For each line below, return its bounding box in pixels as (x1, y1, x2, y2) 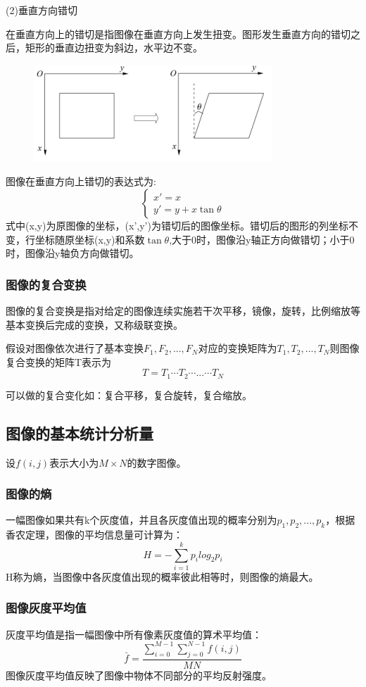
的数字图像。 (127, 455, 187, 469)
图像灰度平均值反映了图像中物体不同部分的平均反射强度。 (6, 667, 272, 682)
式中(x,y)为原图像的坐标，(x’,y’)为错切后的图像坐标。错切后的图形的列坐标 (6, 218, 348, 232)
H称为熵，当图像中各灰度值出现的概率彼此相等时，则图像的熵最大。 (6, 569, 319, 584)
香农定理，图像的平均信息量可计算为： (6, 527, 183, 542)
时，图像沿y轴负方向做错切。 (6, 246, 139, 260)
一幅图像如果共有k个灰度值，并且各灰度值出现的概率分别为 (6, 512, 277, 527)
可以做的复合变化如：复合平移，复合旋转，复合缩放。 (6, 387, 252, 402)
